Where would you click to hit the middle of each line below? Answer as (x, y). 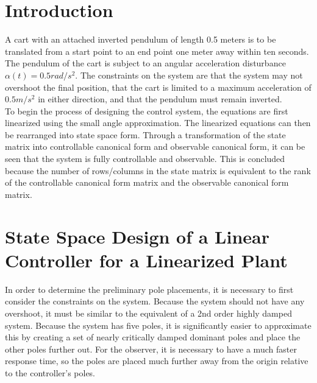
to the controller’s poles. (50, 372)
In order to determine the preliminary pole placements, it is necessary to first (149, 289)
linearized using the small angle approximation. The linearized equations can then (158, 123)
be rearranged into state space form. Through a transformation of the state (145, 134)
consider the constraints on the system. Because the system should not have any (155, 301)
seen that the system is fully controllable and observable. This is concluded (145, 159)
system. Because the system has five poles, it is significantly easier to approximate (158, 325)
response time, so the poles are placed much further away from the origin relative (157, 361)
